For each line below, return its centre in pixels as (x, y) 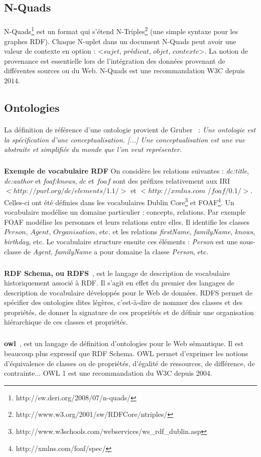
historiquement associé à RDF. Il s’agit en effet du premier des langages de (119, 283)
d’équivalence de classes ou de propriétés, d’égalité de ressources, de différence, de (129, 363)
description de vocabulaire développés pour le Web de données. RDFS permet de (128, 292)
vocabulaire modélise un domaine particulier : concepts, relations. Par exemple (125, 212)
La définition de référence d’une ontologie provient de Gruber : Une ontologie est (130, 129)
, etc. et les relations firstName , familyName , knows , (175, 232)
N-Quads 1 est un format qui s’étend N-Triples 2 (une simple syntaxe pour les (121, 31)
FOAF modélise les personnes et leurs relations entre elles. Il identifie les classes (127, 221)
